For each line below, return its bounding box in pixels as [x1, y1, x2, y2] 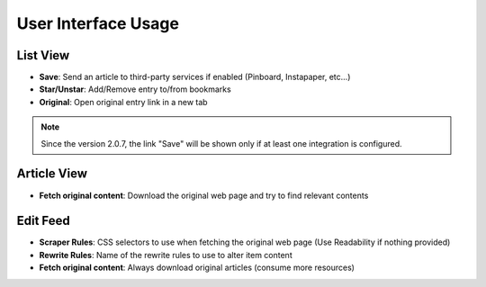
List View [16, 48, 70, 63]
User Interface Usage [16, 13, 180, 33]
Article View [16, 166, 87, 182]
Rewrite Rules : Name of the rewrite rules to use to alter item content [39, 249, 292, 260]
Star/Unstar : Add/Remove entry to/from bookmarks [39, 84, 231, 94]
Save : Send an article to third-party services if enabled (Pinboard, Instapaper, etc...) [39, 72, 351, 83]
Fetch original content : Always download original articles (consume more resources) [39, 262, 355, 274]
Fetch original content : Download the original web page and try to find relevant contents [39, 190, 369, 201]
